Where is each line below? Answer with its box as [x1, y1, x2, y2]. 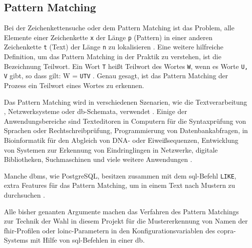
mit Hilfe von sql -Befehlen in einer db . [30, 235, 145, 245]
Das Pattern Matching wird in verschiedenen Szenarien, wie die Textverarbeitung [4, 96, 247, 107]
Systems [4, 235, 28, 245]
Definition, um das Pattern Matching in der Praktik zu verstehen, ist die [4, 51, 222, 62]
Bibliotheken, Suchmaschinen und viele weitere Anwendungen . [4, 154, 192, 164]
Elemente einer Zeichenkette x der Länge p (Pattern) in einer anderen [4, 32, 212, 42]
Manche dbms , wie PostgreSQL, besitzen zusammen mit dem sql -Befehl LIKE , [4, 170, 236, 180]
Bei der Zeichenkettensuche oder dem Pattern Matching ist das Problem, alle [4, 23, 234, 33]
